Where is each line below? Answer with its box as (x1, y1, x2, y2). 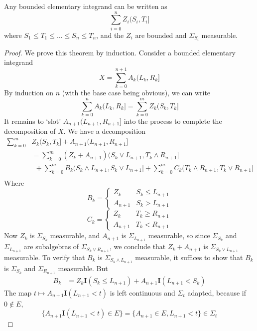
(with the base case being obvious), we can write (62, 87, 211, 98)
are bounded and (135, 29, 187, 40)
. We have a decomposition (63, 126, 145, 136)
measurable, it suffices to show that (135, 252, 243, 262)
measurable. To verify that (4, 252, 85, 262)
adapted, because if (187, 287, 246, 298)
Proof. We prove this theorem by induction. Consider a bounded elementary (4, 47, 236, 57)
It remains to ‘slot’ (4, 115, 61, 126)
